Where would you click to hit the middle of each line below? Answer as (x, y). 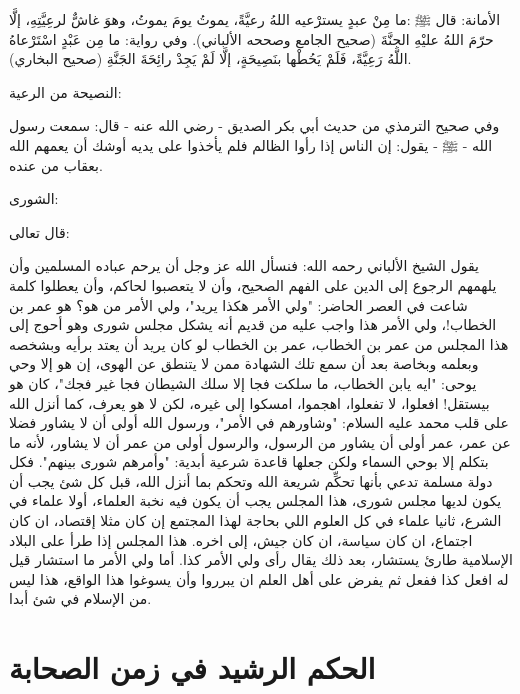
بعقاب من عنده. (56, 164)
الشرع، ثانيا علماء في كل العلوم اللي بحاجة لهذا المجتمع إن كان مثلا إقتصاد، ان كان (255, 520)
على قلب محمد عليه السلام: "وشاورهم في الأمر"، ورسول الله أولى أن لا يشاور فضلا (259, 422)
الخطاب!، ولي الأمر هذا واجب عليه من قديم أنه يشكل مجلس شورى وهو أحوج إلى (253, 324)
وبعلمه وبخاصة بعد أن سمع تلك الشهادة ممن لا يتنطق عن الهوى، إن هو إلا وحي (244, 363)
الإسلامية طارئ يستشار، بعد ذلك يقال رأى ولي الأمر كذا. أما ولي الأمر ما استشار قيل (261, 559)
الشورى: (34, 198)
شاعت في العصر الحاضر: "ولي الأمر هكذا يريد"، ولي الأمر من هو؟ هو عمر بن (238, 304)
